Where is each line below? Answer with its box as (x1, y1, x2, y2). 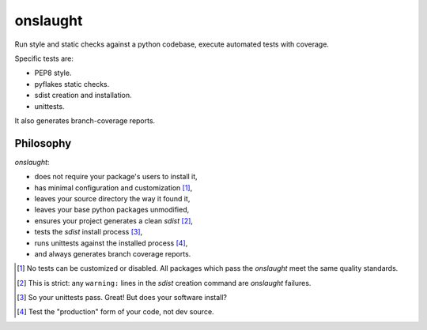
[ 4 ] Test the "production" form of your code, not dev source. (17, 307, 214, 317)
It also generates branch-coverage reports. (14, 115, 156, 126)
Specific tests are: (14, 54, 74, 63)
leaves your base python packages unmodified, (34, 205, 190, 215)
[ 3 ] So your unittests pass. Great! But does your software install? (17, 293, 228, 302)
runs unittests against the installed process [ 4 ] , (34, 238, 188, 248)
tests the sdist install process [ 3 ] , (34, 227, 143, 237)
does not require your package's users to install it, (34, 172, 198, 182)
